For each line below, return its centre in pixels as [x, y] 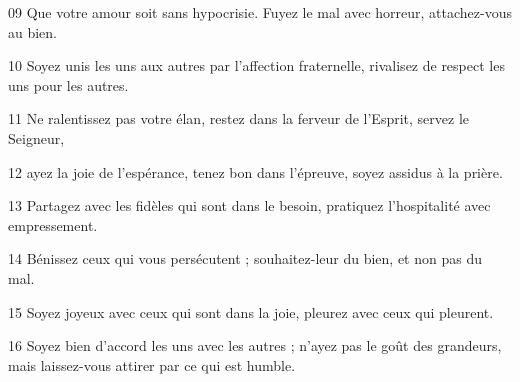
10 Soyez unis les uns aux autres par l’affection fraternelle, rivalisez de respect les [256, 65]
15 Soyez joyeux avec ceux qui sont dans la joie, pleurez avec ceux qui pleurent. [251, 311]
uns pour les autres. [68, 84]
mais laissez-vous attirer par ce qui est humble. [152, 364]
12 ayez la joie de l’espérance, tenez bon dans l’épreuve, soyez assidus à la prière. [255, 171]
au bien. [33, 31]
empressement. [53, 224]
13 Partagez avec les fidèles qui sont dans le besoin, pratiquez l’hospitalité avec [249, 205]
